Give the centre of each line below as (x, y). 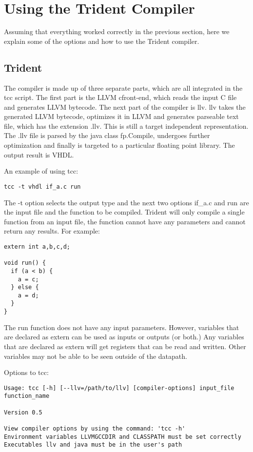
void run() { (25, 263)
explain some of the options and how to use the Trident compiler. (102, 41)
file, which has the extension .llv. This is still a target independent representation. (126, 126)
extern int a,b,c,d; (37, 246)
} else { (25, 287)
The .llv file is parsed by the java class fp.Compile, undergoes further (107, 135)
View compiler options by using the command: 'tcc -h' (95, 429)
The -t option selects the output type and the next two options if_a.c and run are (126, 202)
